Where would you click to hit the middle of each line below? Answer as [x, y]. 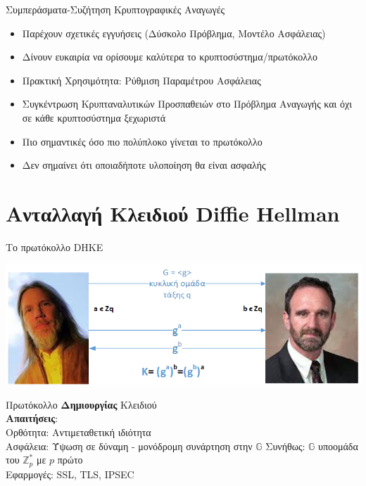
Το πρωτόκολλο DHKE [55, 247]
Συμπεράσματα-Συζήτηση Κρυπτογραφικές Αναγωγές [115, 9]
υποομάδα [338, 446]
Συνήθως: [285, 446]
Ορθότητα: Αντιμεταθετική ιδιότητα [78, 432]
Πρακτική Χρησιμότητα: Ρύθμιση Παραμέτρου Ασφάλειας [141, 80]
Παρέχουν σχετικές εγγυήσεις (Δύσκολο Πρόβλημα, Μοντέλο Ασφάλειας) [174, 33]
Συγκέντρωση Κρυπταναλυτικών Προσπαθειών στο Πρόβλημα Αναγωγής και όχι [187, 104]
